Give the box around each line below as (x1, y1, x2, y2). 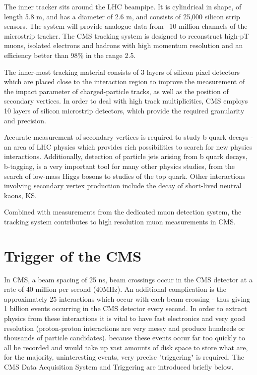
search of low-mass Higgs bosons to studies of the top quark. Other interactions (4, 170, 246, 181)
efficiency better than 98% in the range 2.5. (4, 50, 136, 60)
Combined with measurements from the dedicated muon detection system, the (4, 207, 242, 217)
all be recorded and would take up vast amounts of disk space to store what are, (4, 342, 248, 352)
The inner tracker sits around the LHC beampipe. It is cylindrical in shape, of (4, 1, 242, 11)
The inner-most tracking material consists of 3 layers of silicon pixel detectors (4, 66, 240, 77)
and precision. (4, 115, 46, 125)
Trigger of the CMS (4, 245, 142, 266)
